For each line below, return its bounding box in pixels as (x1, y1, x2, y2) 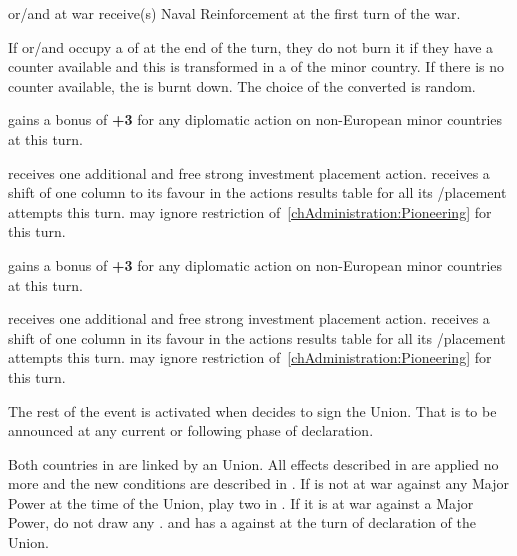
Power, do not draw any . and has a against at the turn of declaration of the (8, 512, 476, 533)
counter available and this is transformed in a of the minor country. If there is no (8, 56, 505, 77)
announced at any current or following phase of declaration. (8, 420, 374, 441)
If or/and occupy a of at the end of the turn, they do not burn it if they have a (8, 36, 494, 57)
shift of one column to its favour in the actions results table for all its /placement (8, 182, 507, 203)
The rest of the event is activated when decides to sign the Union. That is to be (8, 400, 497, 421)
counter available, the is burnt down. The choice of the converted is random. (8, 75, 476, 96)
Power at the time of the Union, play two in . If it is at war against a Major (8, 492, 474, 513)
